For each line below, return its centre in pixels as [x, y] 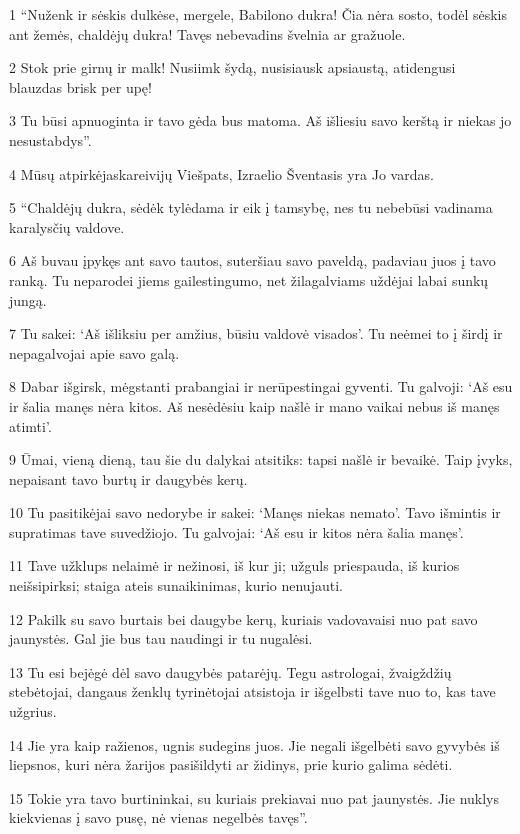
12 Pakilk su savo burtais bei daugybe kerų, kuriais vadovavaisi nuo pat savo [243, 618]
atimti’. [30, 425]
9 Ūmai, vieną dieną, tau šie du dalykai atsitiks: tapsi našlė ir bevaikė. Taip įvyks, [261, 459]
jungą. [28, 299]
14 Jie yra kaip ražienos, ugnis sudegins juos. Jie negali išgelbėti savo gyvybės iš [254, 744]
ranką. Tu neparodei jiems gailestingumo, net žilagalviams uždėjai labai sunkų [249, 279]
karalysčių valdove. [67, 226]
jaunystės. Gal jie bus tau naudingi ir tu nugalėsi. [161, 638]
